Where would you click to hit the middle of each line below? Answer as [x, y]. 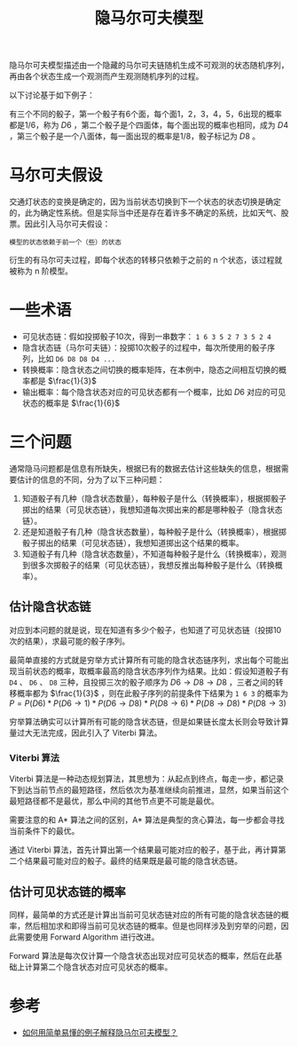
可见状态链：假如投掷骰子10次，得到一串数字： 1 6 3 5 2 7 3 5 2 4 [147, 337]
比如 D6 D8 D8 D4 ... [77, 359]
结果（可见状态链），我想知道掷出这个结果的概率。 [152, 543]
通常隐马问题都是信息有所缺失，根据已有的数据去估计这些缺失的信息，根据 [145, 468]
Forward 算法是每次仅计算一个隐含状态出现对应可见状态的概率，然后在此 [142, 955]
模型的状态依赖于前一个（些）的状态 [66, 242]
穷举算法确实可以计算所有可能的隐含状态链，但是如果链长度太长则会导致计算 [149, 721]
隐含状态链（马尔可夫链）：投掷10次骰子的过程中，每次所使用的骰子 [145, 348]
